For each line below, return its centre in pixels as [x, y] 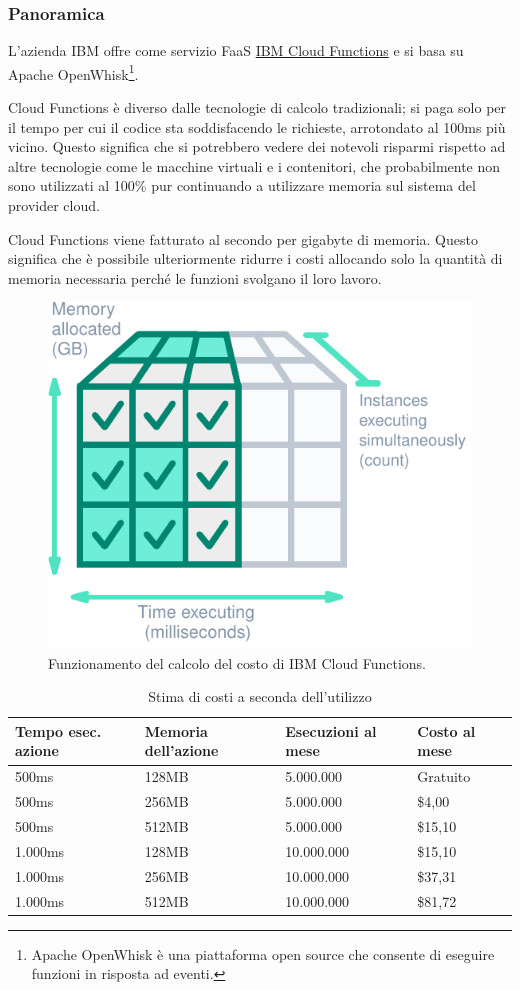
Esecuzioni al [331, 730]
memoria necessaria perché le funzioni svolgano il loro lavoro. [195, 277]
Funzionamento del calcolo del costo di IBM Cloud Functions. [237, 662]
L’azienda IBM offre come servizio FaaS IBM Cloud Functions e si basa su [236, 50]
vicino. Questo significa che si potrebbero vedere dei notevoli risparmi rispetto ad [257, 146]
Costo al [446, 730]
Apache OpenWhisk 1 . [73, 72]
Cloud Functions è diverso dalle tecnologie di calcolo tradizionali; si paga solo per [257, 107]
